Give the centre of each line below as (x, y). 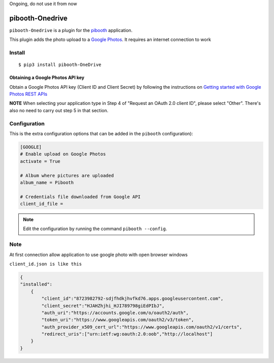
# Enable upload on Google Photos (63, 154)
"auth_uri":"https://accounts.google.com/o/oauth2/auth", (115, 313)
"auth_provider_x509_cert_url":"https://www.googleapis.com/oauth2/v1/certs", (142, 327)
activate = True (40, 161)
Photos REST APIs (28, 94)
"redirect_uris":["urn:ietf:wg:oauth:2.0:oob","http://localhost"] (127, 334)
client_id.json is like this (46, 264)
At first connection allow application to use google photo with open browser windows (98, 255)
